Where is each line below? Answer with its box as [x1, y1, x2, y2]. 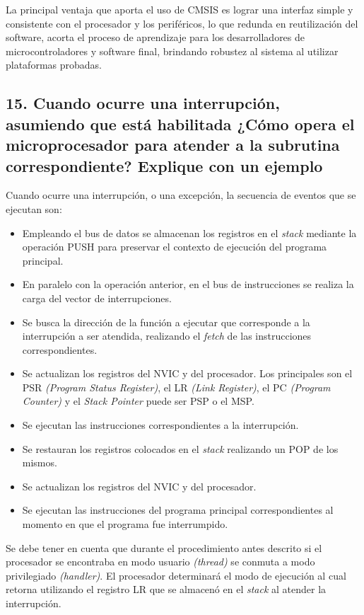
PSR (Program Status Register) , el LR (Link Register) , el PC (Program [22, 379, 331, 394]
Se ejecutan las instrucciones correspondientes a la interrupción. [22, 418, 299, 432]
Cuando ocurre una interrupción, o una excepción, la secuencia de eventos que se [6, 188, 356, 202]
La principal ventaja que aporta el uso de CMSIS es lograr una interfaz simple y [6, 2, 353, 16]
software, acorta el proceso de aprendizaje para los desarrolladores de [6, 30, 305, 45]
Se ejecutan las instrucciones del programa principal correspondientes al [22, 502, 334, 517]
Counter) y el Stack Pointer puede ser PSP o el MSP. [22, 393, 254, 408]
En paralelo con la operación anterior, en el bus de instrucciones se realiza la [22, 277, 354, 292]
